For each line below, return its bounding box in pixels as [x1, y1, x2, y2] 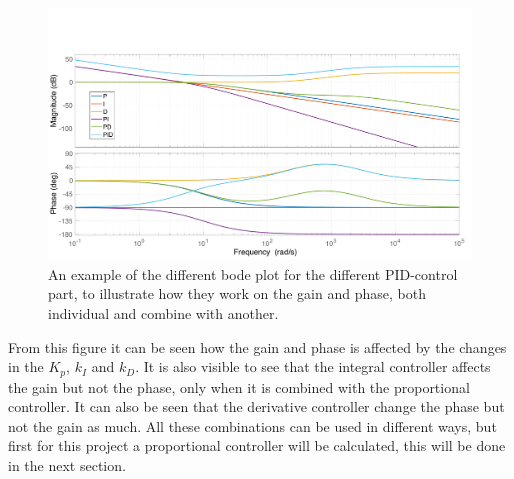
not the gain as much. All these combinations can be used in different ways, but [8, 415, 497, 436]
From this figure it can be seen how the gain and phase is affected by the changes [8, 336, 507, 357]
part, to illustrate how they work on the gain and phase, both [48, 283, 426, 304]
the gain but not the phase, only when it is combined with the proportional [8, 376, 470, 397]
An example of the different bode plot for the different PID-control [48, 263, 458, 284]
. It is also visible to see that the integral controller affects [135, 356, 491, 377]
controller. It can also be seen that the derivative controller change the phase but [8, 396, 505, 417]
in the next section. [8, 454, 126, 475]
